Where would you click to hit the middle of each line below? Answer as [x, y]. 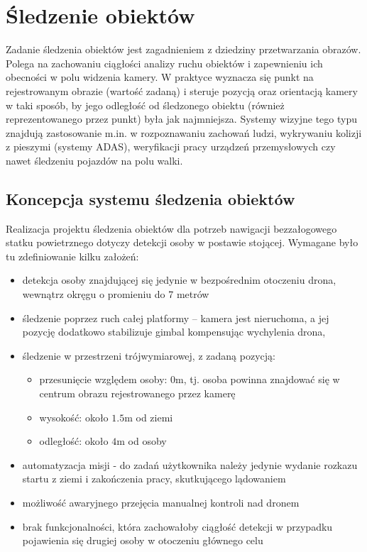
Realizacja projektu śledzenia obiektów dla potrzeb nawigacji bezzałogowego [171, 228]
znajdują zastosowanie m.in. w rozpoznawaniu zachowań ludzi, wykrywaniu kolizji [184, 132]
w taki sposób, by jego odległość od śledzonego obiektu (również [145, 105]
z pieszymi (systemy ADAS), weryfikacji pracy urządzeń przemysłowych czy [171, 147]
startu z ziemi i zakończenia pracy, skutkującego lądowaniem [154, 479]
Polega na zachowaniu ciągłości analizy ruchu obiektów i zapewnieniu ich [164, 63]
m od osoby [142, 441]
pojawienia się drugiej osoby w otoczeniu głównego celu [143, 540]
